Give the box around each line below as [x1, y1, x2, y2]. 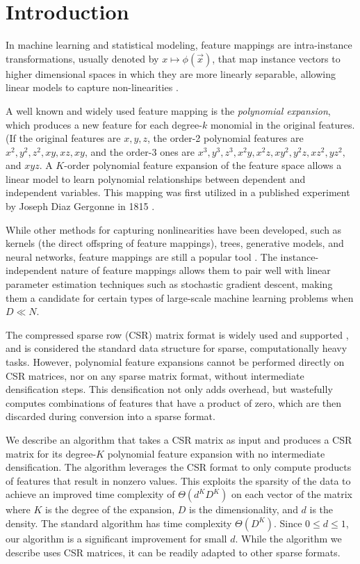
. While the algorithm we [235, 531, 342, 545]
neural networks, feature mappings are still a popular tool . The [6, 249, 277, 264]
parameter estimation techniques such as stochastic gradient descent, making [6, 277, 333, 291]
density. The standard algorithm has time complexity [6, 515, 232, 530]
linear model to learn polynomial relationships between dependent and [6, 171, 306, 186]
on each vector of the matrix [231, 487, 352, 501]
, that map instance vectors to [212, 51, 341, 65]
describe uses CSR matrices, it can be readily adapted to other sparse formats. [6, 545, 341, 559]
